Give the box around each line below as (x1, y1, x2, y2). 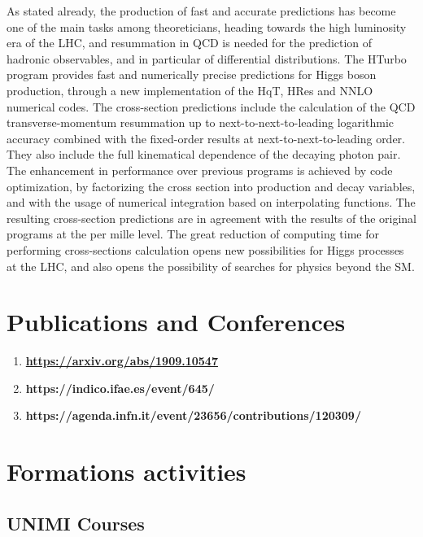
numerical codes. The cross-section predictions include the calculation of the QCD (7, 98, 416, 115)
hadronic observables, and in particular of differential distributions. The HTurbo (7, 50, 407, 67)
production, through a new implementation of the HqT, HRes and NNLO (7, 81, 373, 98)
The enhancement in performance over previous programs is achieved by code (7, 161, 393, 178)
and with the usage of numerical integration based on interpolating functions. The (7, 194, 416, 211)
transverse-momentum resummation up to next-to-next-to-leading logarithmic (7, 114, 394, 131)
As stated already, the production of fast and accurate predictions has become (7, 2, 396, 19)
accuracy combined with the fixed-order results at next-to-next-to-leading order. (7, 129, 405, 146)
